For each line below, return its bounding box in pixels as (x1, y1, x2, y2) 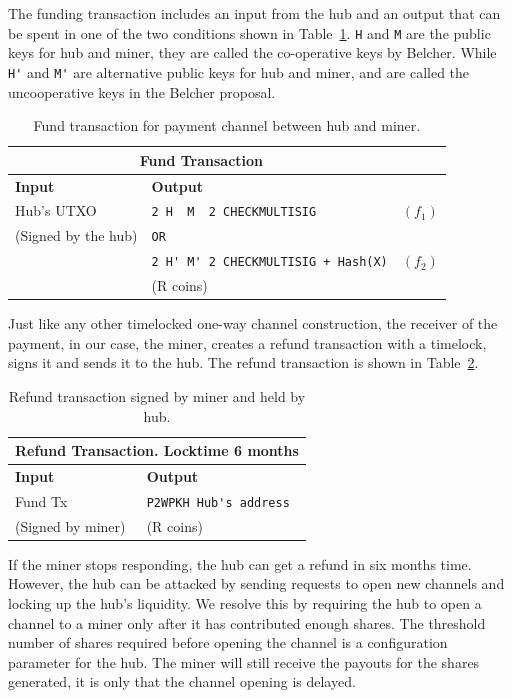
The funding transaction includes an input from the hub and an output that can (8, 3, 501, 23)
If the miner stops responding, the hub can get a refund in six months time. (8, 553, 472, 574)
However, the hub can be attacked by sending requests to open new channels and (8, 573, 505, 594)
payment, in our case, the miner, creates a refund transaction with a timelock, (8, 332, 487, 353)
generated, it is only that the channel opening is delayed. (8, 671, 356, 692)
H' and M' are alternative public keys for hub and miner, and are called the (8, 61, 470, 82)
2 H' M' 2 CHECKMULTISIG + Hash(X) (151, 255, 388, 270)
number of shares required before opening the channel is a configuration (8, 632, 448, 653)
